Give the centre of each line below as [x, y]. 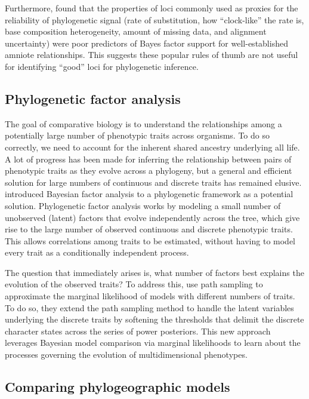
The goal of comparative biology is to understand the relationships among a [143, 123]
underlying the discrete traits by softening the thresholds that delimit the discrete [154, 319]
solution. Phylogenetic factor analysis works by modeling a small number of [143, 205]
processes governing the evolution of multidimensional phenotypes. [126, 355]
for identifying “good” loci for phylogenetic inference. [102, 66]
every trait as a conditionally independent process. [97, 252]
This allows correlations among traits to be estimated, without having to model [150, 240]
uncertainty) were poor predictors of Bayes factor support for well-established [146, 43]
